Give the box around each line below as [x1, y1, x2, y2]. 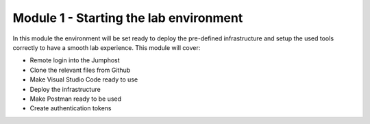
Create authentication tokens [29, 104, 112, 112]
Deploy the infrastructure [29, 85, 101, 93]
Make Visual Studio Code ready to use [29, 75, 138, 84]
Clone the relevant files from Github [29, 66, 131, 74]
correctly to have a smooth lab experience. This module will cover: [12, 43, 201, 51]
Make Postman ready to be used [29, 95, 122, 103]
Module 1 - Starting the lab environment [12, 10, 243, 25]
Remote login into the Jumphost [29, 56, 120, 64]
